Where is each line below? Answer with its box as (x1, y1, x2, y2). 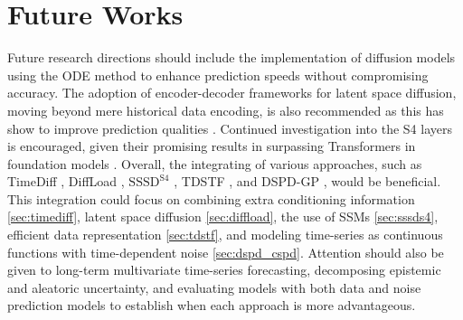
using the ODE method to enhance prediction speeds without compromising (7, 65, 429, 84)
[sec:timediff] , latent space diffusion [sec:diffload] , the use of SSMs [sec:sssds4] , (7, 207, 439, 226)
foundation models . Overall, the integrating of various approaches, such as (7, 154, 422, 173)
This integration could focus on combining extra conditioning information (7, 189, 415, 208)
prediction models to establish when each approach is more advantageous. (7, 296, 416, 315)
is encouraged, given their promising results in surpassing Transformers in (7, 136, 416, 155)
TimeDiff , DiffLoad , (7, 172, 125, 191)
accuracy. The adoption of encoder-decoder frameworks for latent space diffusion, (7, 83, 457, 102)
